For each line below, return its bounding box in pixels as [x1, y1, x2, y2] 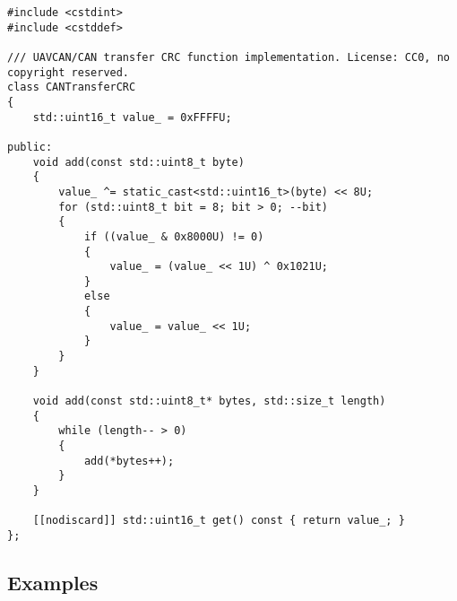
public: [7, 140, 53, 153]
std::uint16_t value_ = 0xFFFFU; [32, 110, 232, 124]
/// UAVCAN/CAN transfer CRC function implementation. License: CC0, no [7, 50, 450, 64]
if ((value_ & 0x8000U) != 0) [83, 230, 264, 243]
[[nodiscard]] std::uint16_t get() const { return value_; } [32, 514, 405, 527]
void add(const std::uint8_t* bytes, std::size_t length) [32, 395, 386, 408]
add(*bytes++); [83, 454, 175, 467]
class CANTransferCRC [7, 81, 136, 94]
